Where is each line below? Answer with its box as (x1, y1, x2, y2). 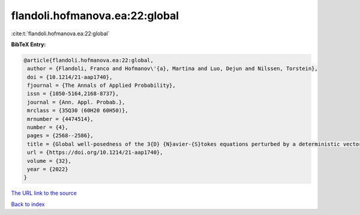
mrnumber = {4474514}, (27, 116, 94, 122)
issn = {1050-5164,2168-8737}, (27, 90, 119, 97)
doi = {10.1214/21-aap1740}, (27, 74, 113, 80)
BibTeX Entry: (11, 41, 46, 48)
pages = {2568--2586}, (27, 132, 94, 139)
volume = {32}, (27, 158, 72, 164)
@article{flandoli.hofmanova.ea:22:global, (23, 57, 154, 63)
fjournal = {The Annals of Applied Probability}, (27, 82, 176, 89)
